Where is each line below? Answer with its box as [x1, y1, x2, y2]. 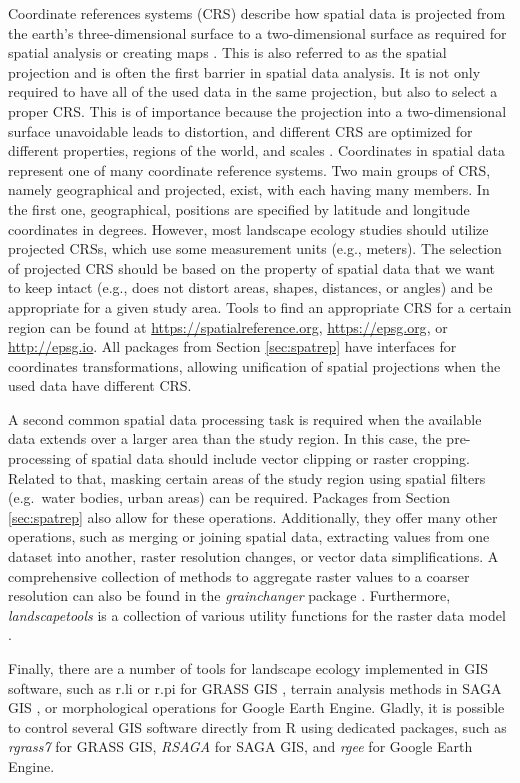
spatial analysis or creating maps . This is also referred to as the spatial [8, 42, 447, 63]
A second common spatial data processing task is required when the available [8, 408, 482, 429]
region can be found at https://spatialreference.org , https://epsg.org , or [8, 316, 448, 337]
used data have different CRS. [8, 375, 192, 396]
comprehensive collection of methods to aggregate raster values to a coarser [8, 565, 470, 586]
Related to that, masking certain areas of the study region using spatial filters [8, 467, 486, 488]
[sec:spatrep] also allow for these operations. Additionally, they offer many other [8, 506, 498, 527]
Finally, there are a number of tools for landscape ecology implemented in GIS [8, 658, 489, 678]
